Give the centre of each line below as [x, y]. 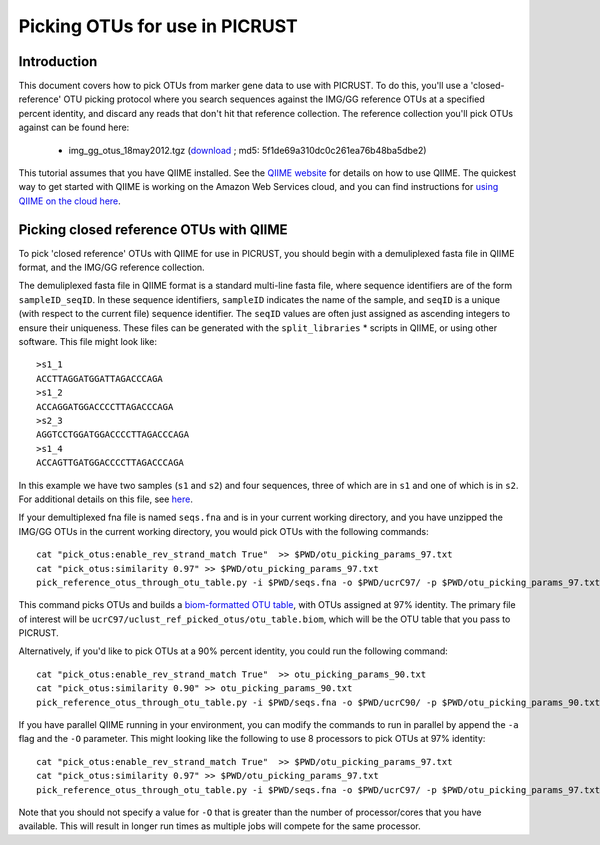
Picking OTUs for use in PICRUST [158, 26]
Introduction [58, 61]
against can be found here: [74, 127]
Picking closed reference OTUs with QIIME [153, 229]
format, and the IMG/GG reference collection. [111, 267]
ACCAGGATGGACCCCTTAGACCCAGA [105, 406]
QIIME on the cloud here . [70, 201]
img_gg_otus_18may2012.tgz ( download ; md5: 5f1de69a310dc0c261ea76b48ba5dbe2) [247, 150]
